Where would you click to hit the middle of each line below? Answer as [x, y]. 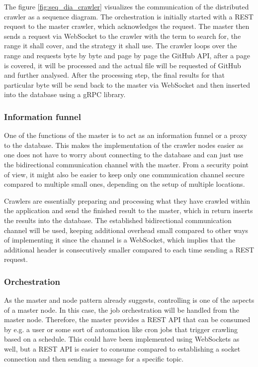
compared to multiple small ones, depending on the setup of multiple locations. [125, 184]
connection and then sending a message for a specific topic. [94, 358]
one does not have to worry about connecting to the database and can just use [124, 155]
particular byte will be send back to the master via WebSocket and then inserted [127, 84]
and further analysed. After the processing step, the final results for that [115, 75]
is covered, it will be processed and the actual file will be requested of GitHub [123, 65]
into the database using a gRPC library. [65, 94]
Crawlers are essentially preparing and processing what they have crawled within [127, 200]
